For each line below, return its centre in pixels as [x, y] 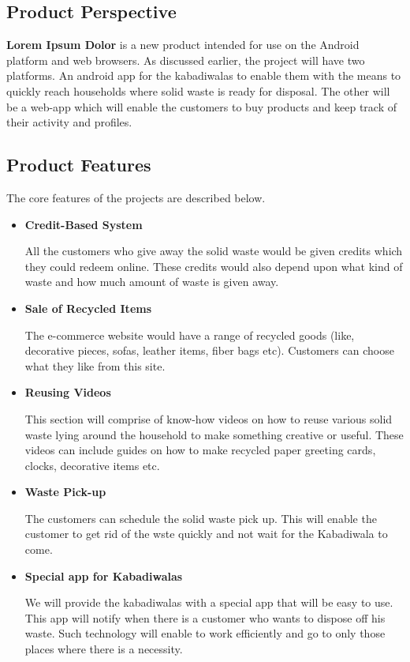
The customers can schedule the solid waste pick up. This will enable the [201, 518]
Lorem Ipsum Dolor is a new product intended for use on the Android [183, 45]
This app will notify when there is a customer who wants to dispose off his [205, 617]
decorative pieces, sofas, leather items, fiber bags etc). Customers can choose [209, 350]
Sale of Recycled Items [88, 308]
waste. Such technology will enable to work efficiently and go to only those [205, 633]
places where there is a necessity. [104, 649]
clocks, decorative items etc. [92, 465]
